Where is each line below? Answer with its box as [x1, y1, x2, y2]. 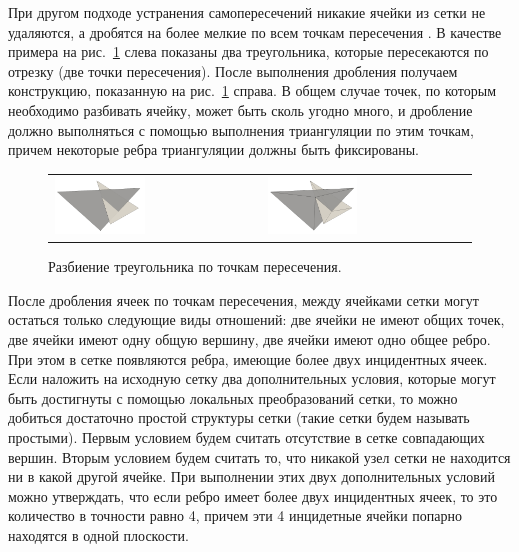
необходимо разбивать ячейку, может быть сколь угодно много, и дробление [8, 99, 473, 120]
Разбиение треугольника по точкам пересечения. [48, 256, 342, 277]
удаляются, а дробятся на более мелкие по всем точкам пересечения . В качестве [8, 21, 502, 42]
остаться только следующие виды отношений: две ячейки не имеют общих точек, [8, 309, 505, 330]
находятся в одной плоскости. [8, 524, 189, 545]
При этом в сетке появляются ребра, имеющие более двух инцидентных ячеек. [8, 348, 488, 369]
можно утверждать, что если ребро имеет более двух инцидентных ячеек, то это [8, 485, 498, 506]
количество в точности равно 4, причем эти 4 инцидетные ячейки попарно [8, 505, 462, 526]
